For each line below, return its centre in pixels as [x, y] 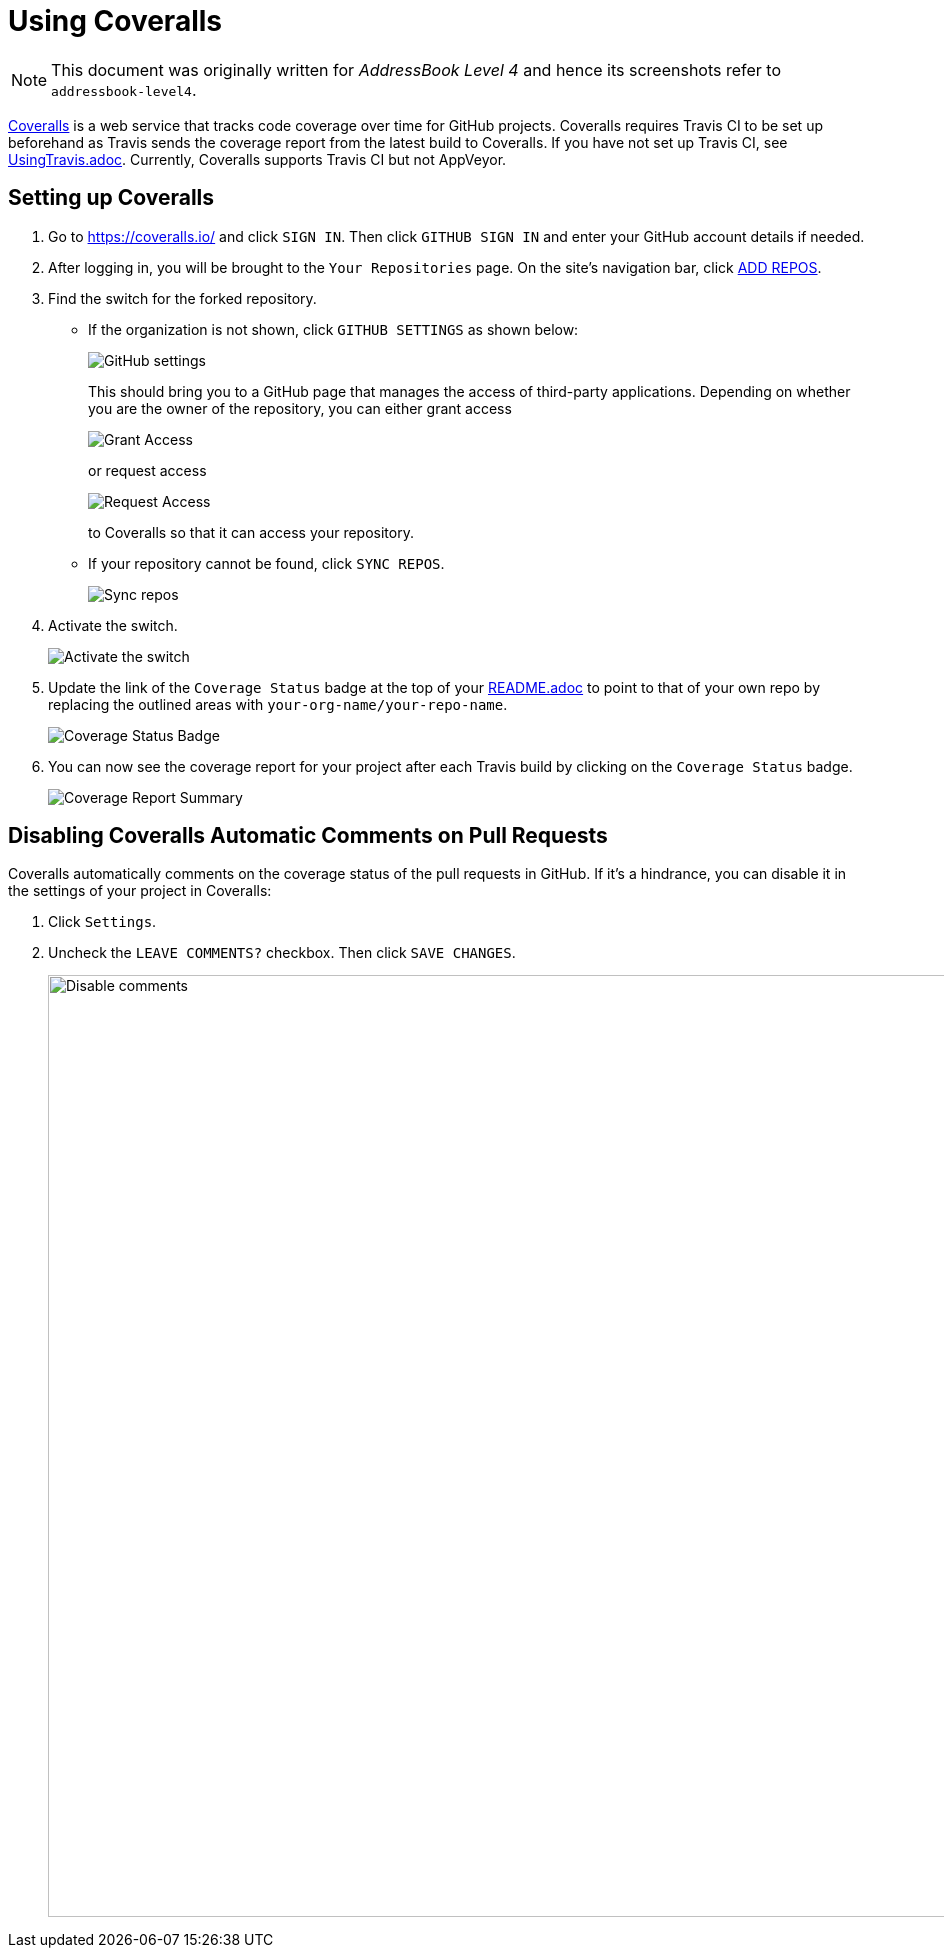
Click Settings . [102, 922]
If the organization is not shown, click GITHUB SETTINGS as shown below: [333, 329]
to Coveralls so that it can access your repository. [251, 532]
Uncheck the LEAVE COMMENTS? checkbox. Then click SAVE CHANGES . [282, 953]
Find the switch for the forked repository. [182, 298]
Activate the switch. [113, 625]
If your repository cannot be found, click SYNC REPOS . [266, 563]
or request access [147, 470]
